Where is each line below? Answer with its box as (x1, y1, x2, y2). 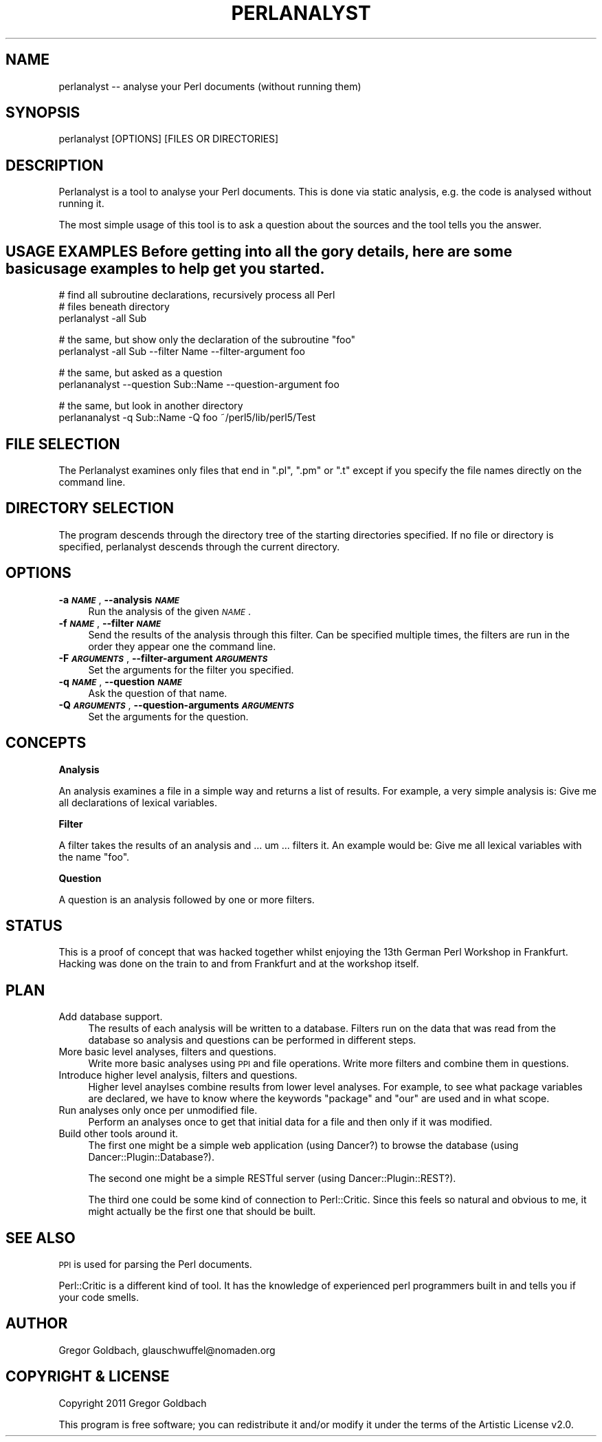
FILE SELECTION (5, 435, 120, 453)
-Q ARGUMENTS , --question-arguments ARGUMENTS (58, 698, 294, 711)
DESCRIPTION (5, 156, 104, 174)
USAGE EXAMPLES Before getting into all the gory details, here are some (5, 242, 513, 260)
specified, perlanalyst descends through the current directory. (58, 540, 340, 552)
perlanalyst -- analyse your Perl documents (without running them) (58, 80, 361, 92)
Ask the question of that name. (88, 687, 227, 699)
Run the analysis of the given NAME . (88, 605, 252, 617)
